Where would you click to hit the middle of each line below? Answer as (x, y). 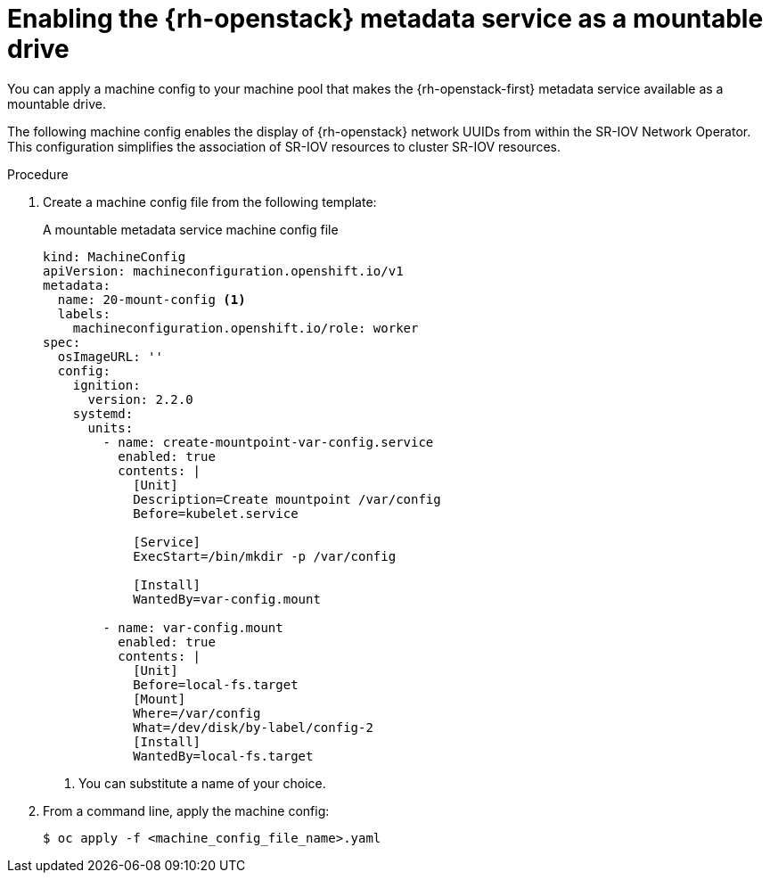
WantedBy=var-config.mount (227, 599)
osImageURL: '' (110, 356)
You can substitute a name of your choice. (202, 783)
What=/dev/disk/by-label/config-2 (253, 727)
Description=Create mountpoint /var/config (287, 499)
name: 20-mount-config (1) (152, 299)
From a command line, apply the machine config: (186, 810)
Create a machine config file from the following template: (210, 201)
